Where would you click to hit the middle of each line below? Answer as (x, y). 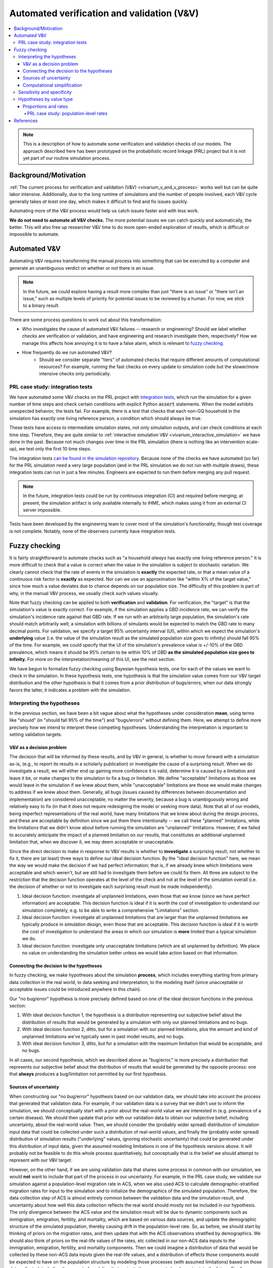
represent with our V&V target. (41, 1160)
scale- (253, 442)
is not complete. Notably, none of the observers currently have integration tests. (93, 531)
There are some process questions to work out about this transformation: (85, 320)
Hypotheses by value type (46, 99)
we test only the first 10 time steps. (55, 449)
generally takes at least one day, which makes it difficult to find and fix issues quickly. (99, 201)
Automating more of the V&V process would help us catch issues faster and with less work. (104, 211)
